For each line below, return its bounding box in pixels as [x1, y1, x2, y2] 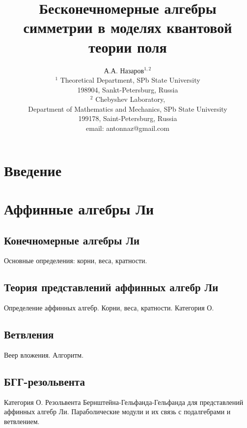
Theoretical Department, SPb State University [60, 75, 200, 85]
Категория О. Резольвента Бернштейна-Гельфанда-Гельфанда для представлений [4, 397, 244, 407]
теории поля [88, 36, 167, 57]
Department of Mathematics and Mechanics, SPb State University [28, 103, 227, 114]
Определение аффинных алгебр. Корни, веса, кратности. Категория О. [4, 303, 214, 313]
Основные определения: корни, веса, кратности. [4, 255, 147, 266]
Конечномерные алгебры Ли [4, 232, 140, 247]
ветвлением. [4, 416, 40, 426]
